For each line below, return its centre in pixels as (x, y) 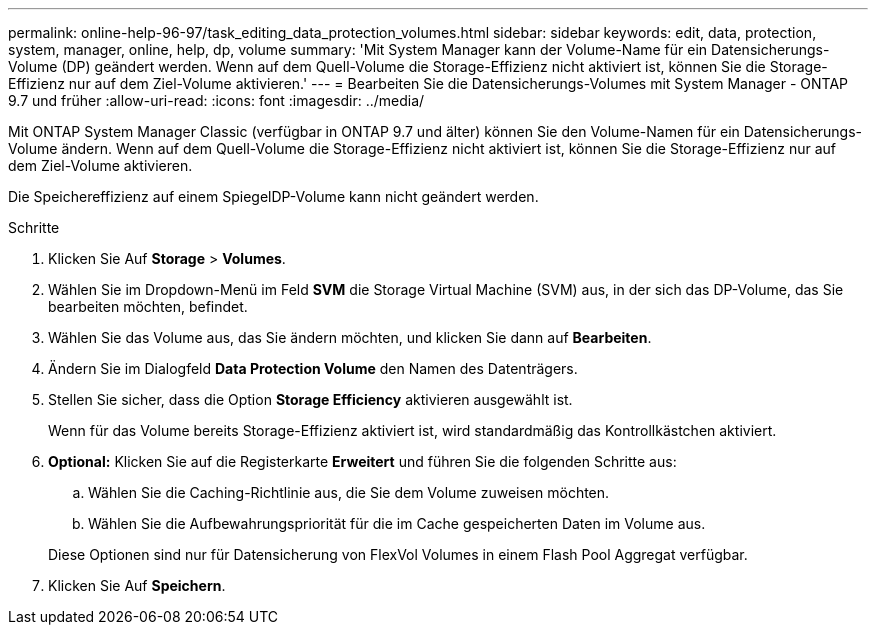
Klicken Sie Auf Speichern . (137, 585)
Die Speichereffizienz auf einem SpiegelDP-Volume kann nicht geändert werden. (273, 196)
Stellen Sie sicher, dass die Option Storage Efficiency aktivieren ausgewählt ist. (310, 399)
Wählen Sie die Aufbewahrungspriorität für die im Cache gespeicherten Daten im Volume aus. (397, 523)
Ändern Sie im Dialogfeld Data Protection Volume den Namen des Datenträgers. (313, 368)
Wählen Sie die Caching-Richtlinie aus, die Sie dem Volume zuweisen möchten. (349, 492)
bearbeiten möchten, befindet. (148, 306)
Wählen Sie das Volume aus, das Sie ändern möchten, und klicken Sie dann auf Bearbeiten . (350, 337)
